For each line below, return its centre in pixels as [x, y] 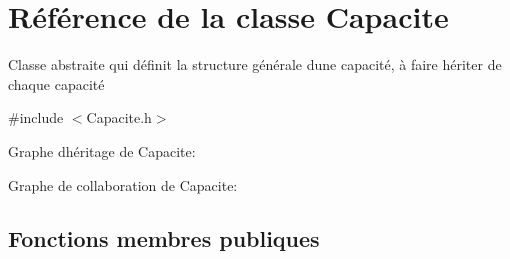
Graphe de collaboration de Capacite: [123, 184]
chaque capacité [56, 83]
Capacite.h [119, 117]
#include [36, 117]
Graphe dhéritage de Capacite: [102, 150]
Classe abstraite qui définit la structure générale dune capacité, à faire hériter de [255, 64]
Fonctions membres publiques [164, 238]
